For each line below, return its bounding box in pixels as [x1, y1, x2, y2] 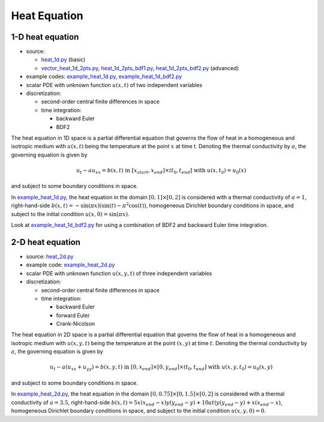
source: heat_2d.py [26, 253, 74, 260]
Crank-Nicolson [56, 320, 95, 327]
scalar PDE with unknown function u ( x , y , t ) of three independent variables [26, 270, 212, 277]
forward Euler [56, 312, 90, 319]
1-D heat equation [11, 32, 79, 42]
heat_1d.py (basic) [41, 56, 86, 63]
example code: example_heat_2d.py [26, 261, 115, 268]
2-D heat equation [11, 237, 81, 247]
